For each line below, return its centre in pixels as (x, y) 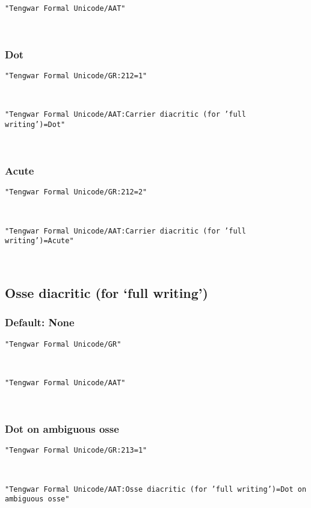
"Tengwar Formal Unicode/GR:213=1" (76, 451)
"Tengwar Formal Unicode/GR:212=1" (76, 76)
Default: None (40, 322)
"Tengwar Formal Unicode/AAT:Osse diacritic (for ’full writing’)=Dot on (156, 489)
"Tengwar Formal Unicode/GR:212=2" (76, 192)
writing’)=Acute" (39, 241)
